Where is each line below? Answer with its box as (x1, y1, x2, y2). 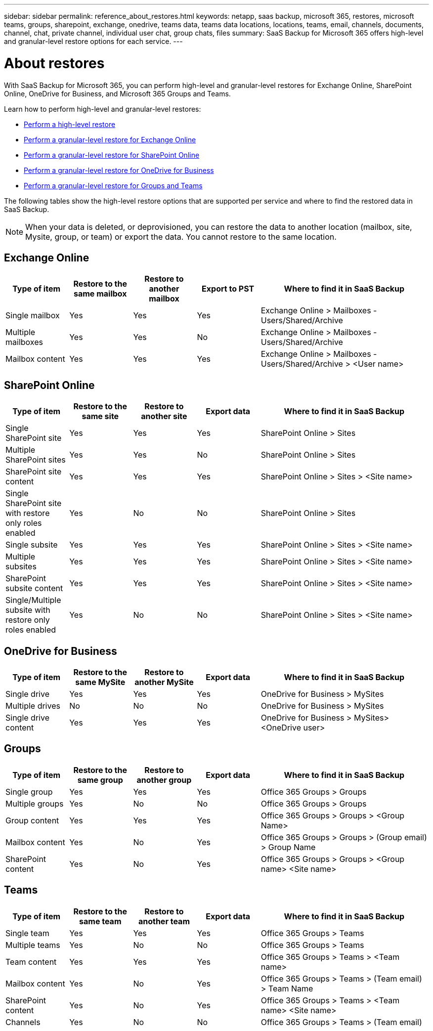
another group (136, 774, 192, 785)
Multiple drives (5, 701, 60, 711)
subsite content (5, 583, 63, 594)
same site (82, 411, 119, 422)
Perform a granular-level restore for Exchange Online (24, 135, 196, 144)
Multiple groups (5, 798, 64, 809)
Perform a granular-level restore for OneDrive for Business (24, 166, 214, 174)
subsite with (5, 605, 50, 615)
